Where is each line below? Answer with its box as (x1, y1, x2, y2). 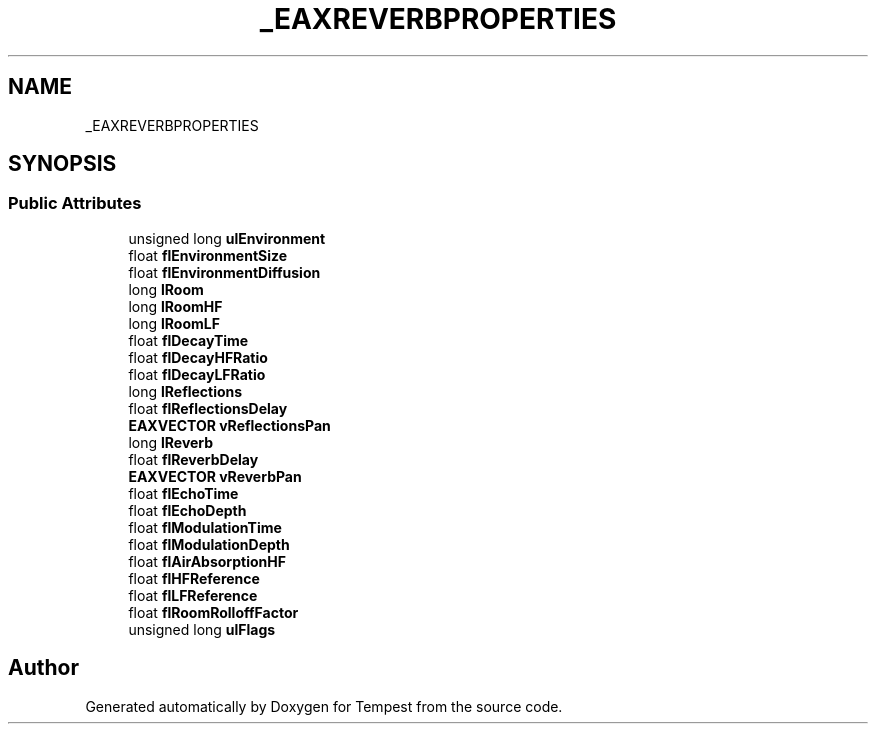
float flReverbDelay (128, 450, 259, 468)
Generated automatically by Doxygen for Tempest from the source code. (85, 697, 563, 715)
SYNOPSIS (8, 151, 117, 177)
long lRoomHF (128, 297, 223, 315)
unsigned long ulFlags (128, 620, 276, 638)
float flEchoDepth (128, 501, 247, 519)
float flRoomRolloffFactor (128, 603, 299, 621)
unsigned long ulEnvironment (128, 229, 326, 247)
